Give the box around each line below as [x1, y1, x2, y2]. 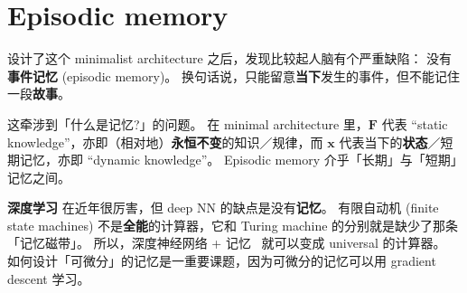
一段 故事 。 [7, 84, 70, 103]
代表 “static [381, 114, 448, 133]
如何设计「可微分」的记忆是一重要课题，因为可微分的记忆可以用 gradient [7, 251, 436, 270]
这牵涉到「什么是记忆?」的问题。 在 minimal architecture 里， [7, 114, 369, 133]
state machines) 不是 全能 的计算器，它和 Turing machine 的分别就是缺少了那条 [7, 215, 459, 234]
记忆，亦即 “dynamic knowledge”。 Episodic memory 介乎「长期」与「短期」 [19, 150, 457, 169]
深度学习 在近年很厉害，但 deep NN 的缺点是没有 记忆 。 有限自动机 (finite [7, 198, 439, 217]
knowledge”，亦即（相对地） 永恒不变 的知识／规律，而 [7, 132, 323, 151]
